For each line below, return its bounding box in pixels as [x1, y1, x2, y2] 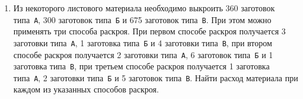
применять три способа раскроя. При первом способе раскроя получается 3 [13, 25, 286, 37]
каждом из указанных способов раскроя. [13, 83, 159, 95]
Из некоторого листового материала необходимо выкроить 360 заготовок [13, 2, 275, 14]
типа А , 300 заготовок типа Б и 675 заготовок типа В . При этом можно [13, 13, 272, 25]
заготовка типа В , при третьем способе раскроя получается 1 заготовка [13, 60, 270, 72]
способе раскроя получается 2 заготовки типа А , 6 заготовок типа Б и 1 [13, 48, 273, 60]
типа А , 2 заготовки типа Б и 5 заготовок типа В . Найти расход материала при [13, 71, 298, 84]
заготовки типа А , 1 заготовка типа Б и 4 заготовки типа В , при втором [13, 36, 272, 49]
